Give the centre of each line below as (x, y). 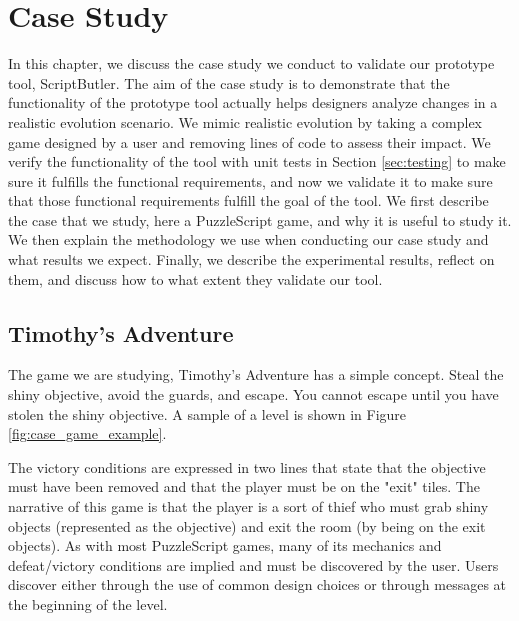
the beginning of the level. (88, 603)
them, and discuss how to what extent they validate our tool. (195, 278)
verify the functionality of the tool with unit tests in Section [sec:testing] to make (257, 161)
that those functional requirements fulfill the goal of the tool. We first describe (248, 200)
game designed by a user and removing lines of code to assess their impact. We (249, 141)
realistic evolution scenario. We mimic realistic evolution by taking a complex (245, 121)
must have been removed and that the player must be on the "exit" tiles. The (244, 486)
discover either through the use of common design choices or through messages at (257, 584)
